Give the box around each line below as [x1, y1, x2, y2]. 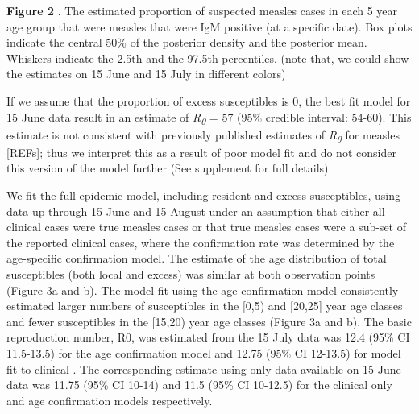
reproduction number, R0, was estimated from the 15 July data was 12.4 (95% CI [6, 329, 410, 346]
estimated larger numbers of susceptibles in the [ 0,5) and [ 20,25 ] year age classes [6, 297, 403, 314]
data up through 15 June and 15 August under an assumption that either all [6, 202, 385, 219]
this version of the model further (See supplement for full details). [6, 159, 332, 176]
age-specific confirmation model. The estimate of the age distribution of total [6, 250, 387, 267]
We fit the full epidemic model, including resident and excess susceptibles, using [6, 187, 401, 203]
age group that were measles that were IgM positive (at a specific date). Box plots [6, 18, 413, 35]
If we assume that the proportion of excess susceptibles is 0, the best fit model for [6, 92, 411, 109]
